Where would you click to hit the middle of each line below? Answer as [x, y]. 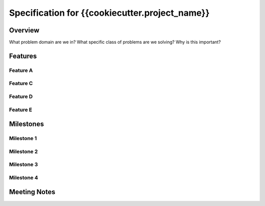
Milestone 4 [24, 177]
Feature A [21, 70]
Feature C [21, 84]
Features [23, 56]
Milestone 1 [23, 139]
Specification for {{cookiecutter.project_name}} [109, 13]
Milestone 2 [23, 151]
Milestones [26, 124]
